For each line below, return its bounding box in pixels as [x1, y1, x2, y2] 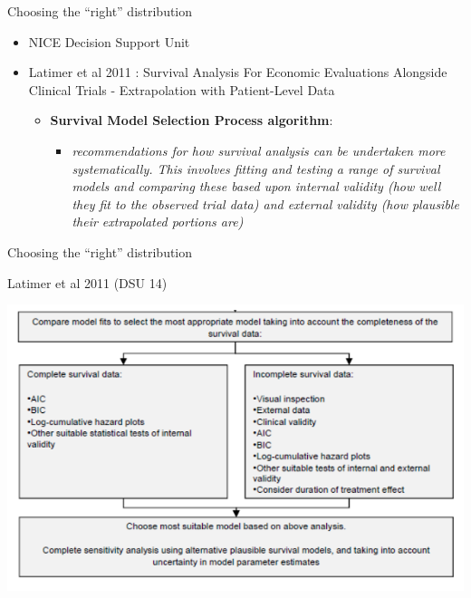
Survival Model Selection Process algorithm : [50, 111, 333, 130]
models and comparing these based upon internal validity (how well [72, 177, 441, 196]
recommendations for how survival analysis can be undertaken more [72, 140, 446, 159]
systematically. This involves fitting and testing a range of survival [72, 159, 440, 178]
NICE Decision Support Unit [28, 32, 190, 51]
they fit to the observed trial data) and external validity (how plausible [72, 194, 459, 213]
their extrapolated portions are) [72, 212, 244, 231]
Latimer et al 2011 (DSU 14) [7, 273, 168, 292]
